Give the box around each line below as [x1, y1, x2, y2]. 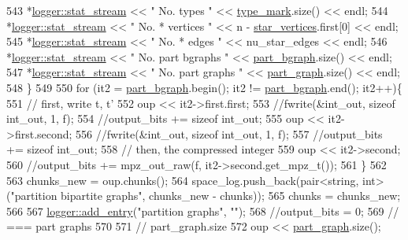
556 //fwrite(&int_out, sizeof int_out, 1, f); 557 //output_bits [76, 125, 383, 142]
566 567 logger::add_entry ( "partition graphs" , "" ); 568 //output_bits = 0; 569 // [6, 202, 399, 219]
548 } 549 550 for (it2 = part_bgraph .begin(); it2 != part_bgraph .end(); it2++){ [6, 79, 402, 95]
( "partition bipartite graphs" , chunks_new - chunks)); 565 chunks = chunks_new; [6, 187, 401, 204]
